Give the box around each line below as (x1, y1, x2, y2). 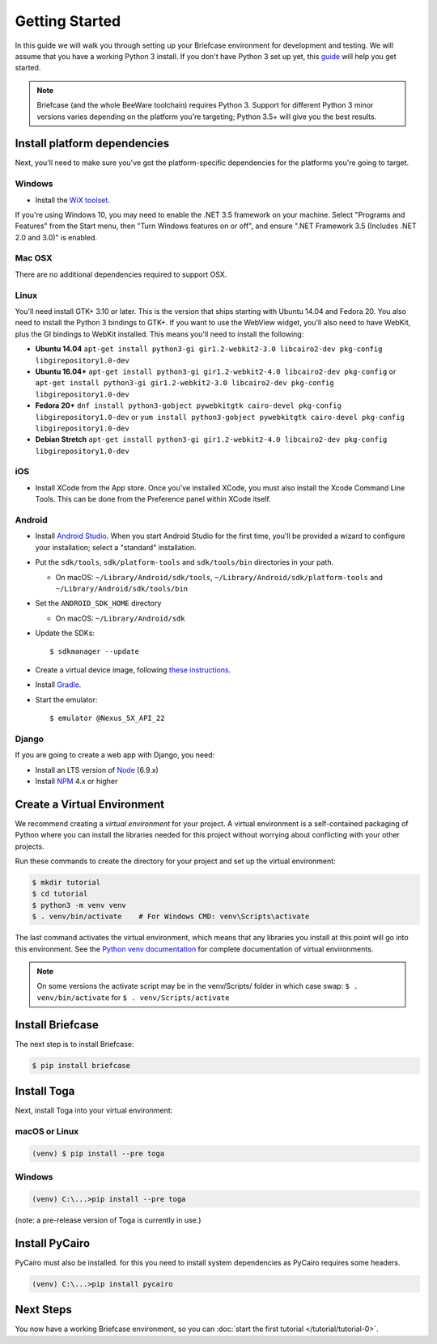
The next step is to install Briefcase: (15, 1039, 134, 1049)
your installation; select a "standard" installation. (35, 542, 197, 552)
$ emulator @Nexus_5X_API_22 (49, 714, 165, 723)
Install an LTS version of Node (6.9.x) (35, 765, 159, 774)
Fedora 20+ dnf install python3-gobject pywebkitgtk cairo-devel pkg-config (35, 401, 342, 410)
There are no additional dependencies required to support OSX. (15, 269, 227, 279)
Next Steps (15, 1303, 72, 1316)
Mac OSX (15, 252, 53, 264)
